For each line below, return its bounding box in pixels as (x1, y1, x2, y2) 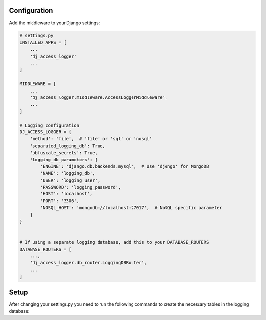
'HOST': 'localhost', (40, 191, 93, 197)
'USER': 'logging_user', (40, 177, 100, 183)
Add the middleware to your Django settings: (9, 20, 100, 26)
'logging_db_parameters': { (30, 157, 98, 162)
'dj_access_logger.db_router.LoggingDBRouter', (30, 260, 147, 266)
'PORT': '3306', (40, 198, 80, 204)
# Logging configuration (19, 122, 80, 128)
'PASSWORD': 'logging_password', (40, 185, 121, 190)
